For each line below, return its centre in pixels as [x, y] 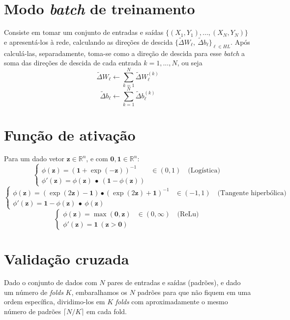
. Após [240, 42]
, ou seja [190, 63]
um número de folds [34, 292]
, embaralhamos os [99, 292]
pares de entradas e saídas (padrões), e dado [174, 282]
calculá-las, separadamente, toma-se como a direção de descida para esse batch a [125, 53]
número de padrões [33, 311]
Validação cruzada [67, 259]
